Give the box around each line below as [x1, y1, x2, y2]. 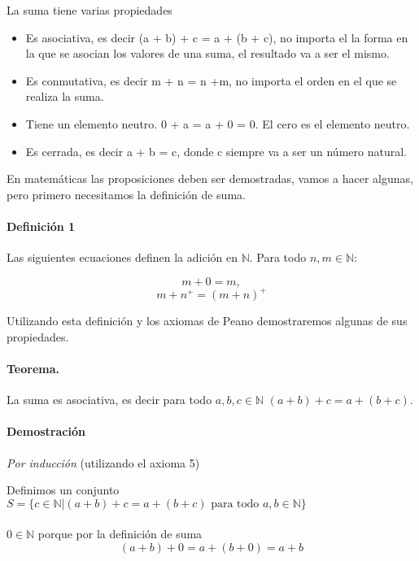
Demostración [7, 423, 85, 440]
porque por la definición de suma [37, 525, 203, 542]
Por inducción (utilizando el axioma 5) [7, 454, 200, 471]
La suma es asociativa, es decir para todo [7, 391, 212, 408]
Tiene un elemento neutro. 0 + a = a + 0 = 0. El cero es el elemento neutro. [25, 115, 410, 132]
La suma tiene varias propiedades [7, 2, 172, 18]
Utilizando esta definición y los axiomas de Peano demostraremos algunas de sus [7, 312, 408, 329]
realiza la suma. [25, 88, 104, 105]
